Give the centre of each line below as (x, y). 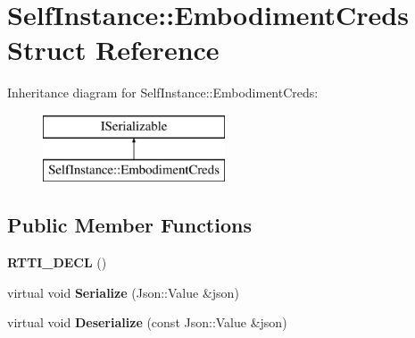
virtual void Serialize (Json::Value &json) (123, 292)
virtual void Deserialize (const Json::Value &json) (147, 322)
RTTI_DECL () (57, 262)
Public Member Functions (129, 225)
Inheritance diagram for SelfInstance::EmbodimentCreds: (163, 93)
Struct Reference (113, 50)
